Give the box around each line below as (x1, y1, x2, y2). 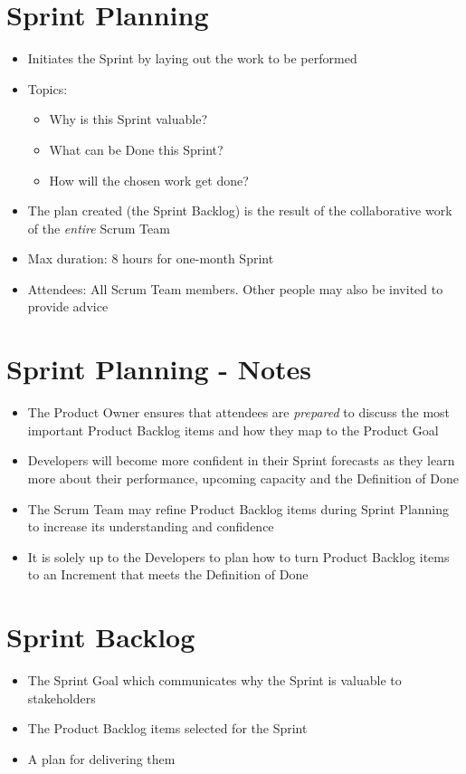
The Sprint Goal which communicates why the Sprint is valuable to (27, 671, 402, 690)
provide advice (27, 297, 109, 316)
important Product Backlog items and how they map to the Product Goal (27, 420, 439, 439)
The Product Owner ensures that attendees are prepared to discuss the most (27, 403, 451, 422)
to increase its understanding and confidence (27, 517, 274, 536)
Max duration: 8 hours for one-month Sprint (27, 249, 274, 268)
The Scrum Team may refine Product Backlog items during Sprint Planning (27, 499, 450, 518)
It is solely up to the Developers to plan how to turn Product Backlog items (27, 547, 450, 566)
